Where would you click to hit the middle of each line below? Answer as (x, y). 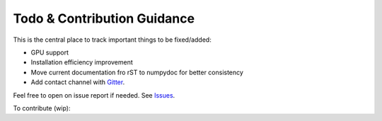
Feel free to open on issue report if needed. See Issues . (94, 95)
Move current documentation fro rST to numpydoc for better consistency (137, 72)
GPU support (50, 52)
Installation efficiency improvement (82, 62)
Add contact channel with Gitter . (78, 82)
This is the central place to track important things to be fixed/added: (112, 40)
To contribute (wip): (42, 108)
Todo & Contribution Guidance (104, 18)
